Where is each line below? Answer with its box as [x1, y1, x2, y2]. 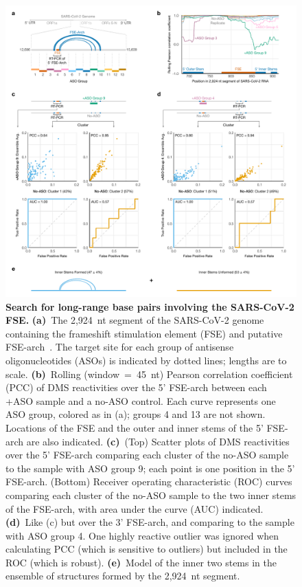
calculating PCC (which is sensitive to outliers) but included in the [5, 542, 288, 556]
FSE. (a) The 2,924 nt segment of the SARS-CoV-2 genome [5, 313, 264, 327]
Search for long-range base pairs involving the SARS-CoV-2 [5, 299, 294, 313]
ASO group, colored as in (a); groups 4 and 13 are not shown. [5, 407, 266, 421]
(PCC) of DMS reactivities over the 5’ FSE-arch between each [5, 380, 267, 395]
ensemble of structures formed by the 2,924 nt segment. [5, 568, 240, 583]
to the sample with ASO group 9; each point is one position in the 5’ [5, 461, 295, 475]
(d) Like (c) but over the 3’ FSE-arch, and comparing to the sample [5, 515, 294, 529]
